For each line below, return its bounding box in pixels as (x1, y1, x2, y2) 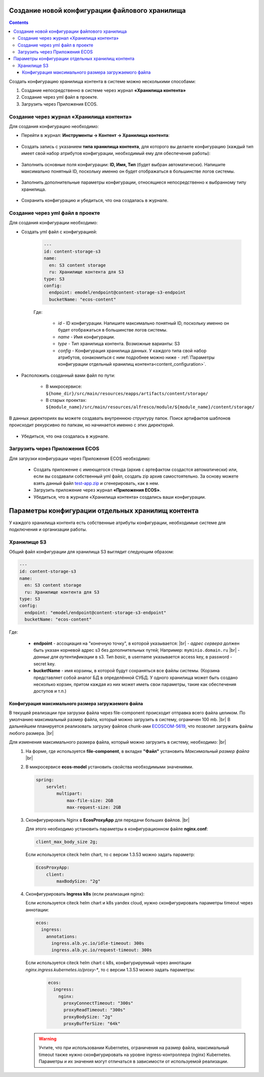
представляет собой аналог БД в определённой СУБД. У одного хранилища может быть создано (33, 675, 238, 681)
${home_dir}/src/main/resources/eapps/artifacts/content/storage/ (45, 391, 209, 396)
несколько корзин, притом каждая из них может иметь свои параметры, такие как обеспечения (33, 681, 237, 687)
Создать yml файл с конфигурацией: (21, 229, 97, 235)
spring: (36, 777, 54, 783)
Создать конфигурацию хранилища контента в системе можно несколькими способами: (9, 78, 196, 84)
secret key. (33, 660, 56, 667)
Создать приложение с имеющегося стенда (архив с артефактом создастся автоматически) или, (33, 467, 238, 473)
